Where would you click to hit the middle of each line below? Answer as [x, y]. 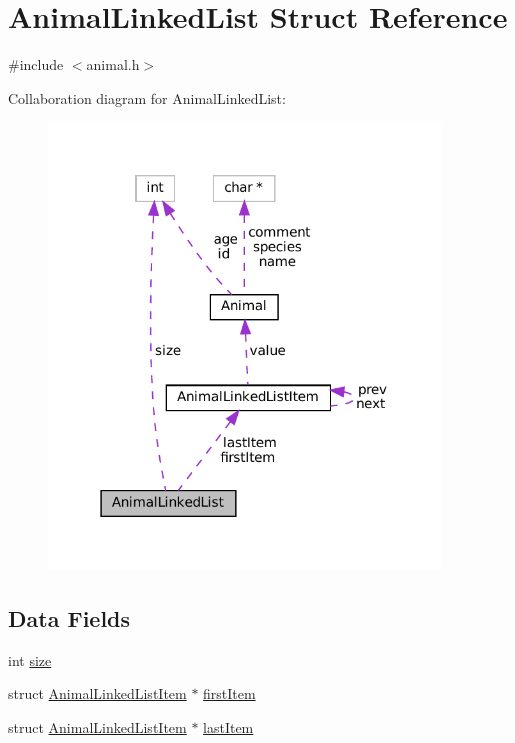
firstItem [229, 693]
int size [30, 659]
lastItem [228, 726]
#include [36, 64]
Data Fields [69, 617]
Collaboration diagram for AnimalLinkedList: [147, 97]
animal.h [113, 64]
